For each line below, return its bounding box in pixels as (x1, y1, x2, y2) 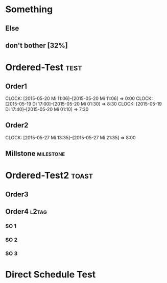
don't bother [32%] (5, 41, 68, 49)
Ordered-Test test (5, 62, 83, 73)
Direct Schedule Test (5, 269, 96, 280)
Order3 (5, 190, 29, 198)
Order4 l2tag (5, 208, 47, 216)
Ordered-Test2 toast (5, 170, 93, 182)
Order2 (5, 121, 29, 130)
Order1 (5, 82, 27, 90)
